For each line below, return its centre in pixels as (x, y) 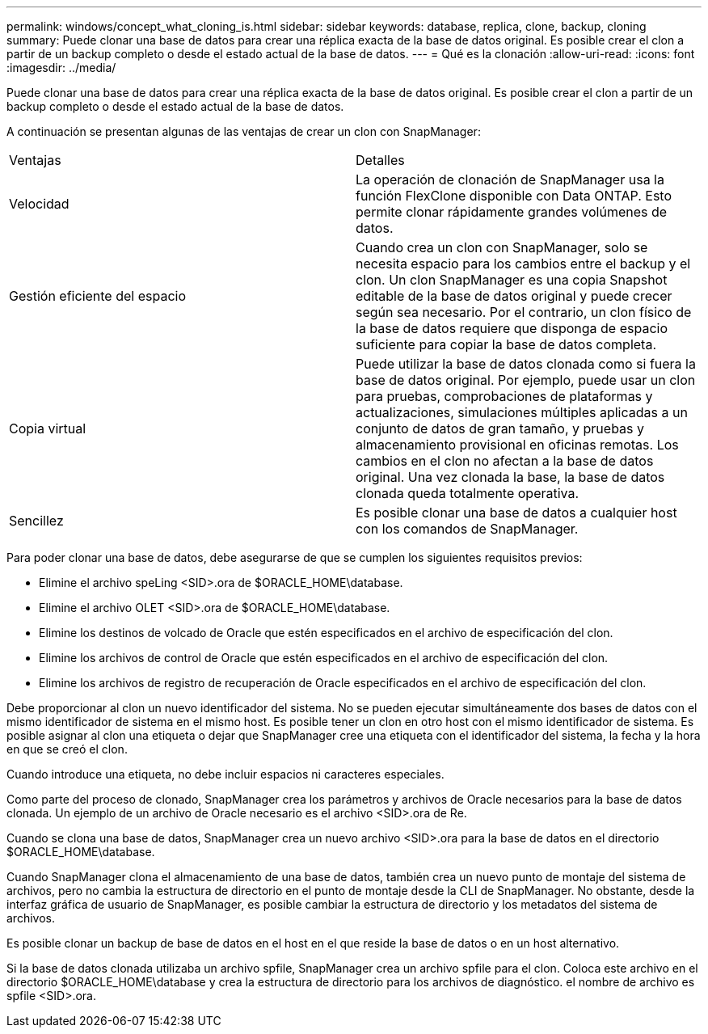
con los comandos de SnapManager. (467, 529)
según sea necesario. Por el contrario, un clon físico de (524, 312)
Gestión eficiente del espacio (98, 296)
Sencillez (36, 521)
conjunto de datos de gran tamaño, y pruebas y (500, 428)
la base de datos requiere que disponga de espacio (512, 328)
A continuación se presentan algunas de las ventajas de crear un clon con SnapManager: (244, 131)
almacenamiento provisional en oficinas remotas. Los (517, 445)
